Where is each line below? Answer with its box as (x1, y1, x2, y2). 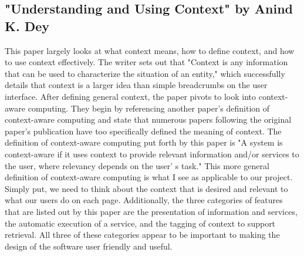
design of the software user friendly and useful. (5, 240, 173, 252)
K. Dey (5, 16, 49, 35)
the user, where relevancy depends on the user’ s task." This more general (5, 159, 269, 171)
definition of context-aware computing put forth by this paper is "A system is (5, 136, 283, 149)
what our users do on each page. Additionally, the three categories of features (5, 194, 283, 206)
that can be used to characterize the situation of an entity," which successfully (5, 67, 285, 79)
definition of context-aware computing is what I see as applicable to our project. (5, 171, 293, 183)
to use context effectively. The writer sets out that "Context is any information (5, 56, 288, 68)
